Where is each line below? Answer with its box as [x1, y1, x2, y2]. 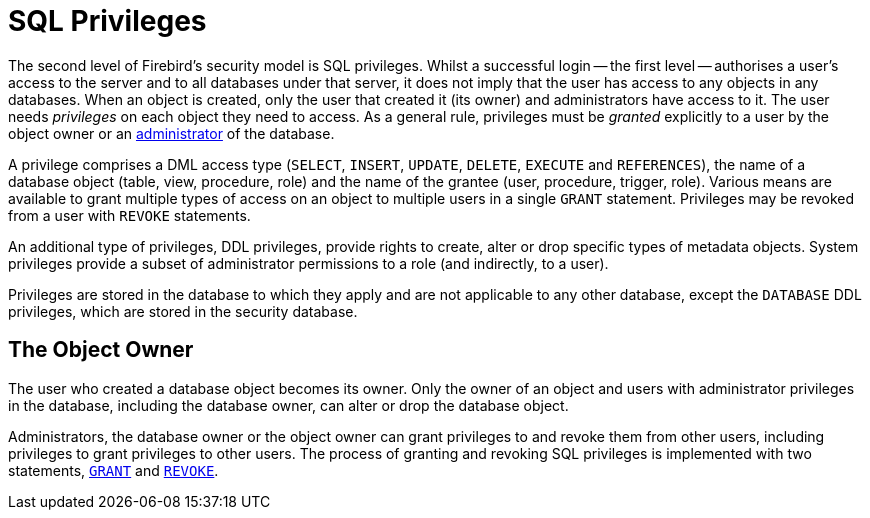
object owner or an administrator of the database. [8, 124, 335, 142]
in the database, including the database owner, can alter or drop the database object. [8, 396, 569, 414]
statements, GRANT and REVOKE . [8, 461, 219, 479]
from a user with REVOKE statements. [8, 206, 251, 224]
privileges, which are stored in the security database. [8, 302, 358, 320]
